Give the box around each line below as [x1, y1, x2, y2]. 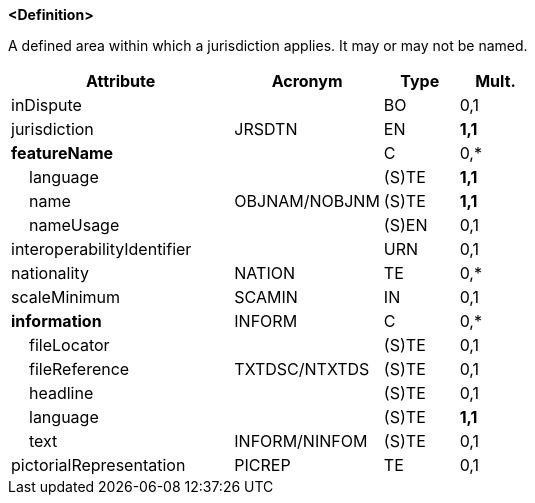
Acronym [271, 71, 343, 91]
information [11, 311, 102, 331]
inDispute [11, 95, 82, 115]
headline [29, 383, 94, 403]
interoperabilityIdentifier [11, 239, 192, 259]
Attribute [86, 71, 156, 91]
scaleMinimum [11, 287, 121, 307]
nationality [11, 263, 89, 283]
